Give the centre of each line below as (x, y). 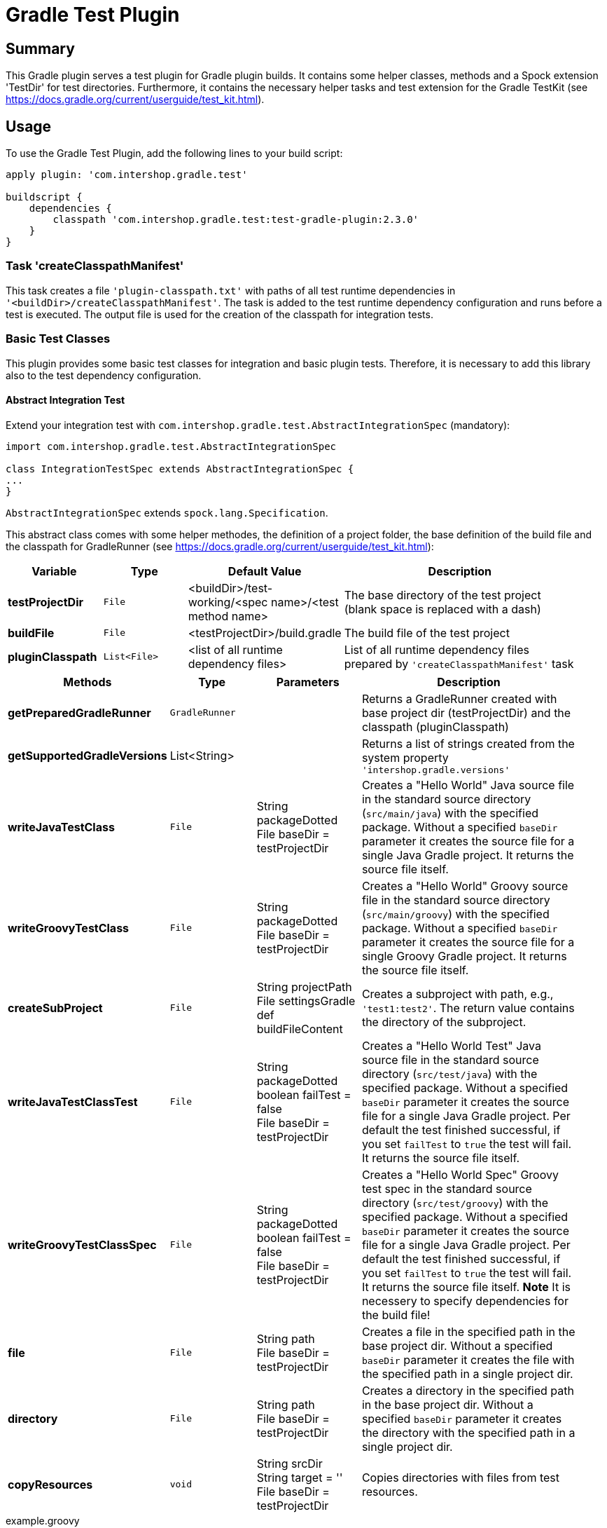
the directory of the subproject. (444, 1022)
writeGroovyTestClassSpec (82, 1244)
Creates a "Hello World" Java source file (468, 785)
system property (405, 757)
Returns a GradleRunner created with (459, 698)
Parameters (308, 682)
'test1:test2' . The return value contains (468, 1008)
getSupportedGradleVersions (88, 756)
